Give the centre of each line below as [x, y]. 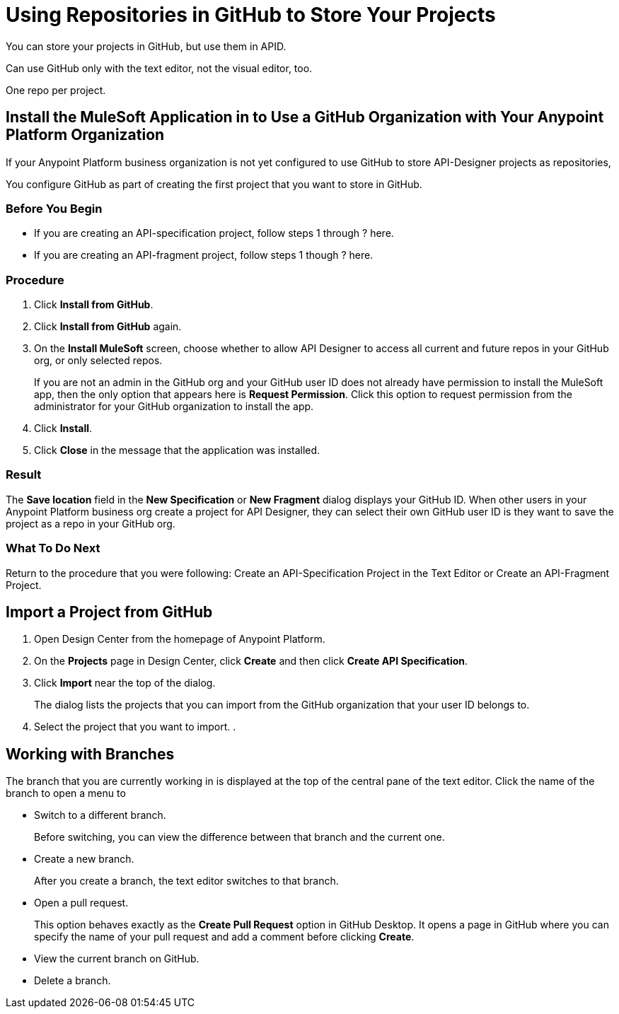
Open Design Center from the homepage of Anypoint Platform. [180, 639]
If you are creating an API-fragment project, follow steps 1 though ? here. [204, 255]
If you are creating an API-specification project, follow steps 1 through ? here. [214, 233]
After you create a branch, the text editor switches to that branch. [186, 881]
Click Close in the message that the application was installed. [177, 450]
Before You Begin [54, 208]
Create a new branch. [84, 859]
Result [24, 475]
